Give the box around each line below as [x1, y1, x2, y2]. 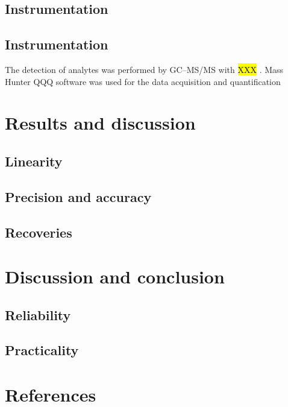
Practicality [5, 341, 79, 359]
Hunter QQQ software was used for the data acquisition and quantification [5, 75, 281, 87]
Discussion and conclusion [5, 264, 225, 289]
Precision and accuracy [5, 187, 152, 206]
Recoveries [5, 222, 72, 241]
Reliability [5, 305, 71, 324]
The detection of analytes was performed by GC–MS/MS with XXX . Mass [5, 63, 284, 75]
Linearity [5, 151, 63, 170]
